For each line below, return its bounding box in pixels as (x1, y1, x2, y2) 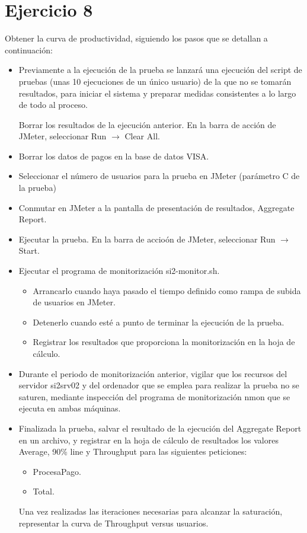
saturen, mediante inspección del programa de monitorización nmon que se (18, 390, 290, 403)
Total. (33, 485, 55, 497)
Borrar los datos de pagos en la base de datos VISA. (18, 149, 209, 162)
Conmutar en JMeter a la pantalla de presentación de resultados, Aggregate (18, 201, 295, 213)
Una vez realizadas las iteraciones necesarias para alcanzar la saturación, (18, 505, 283, 517)
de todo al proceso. (18, 98, 88, 111)
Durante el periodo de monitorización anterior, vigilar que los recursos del (18, 367, 287, 379)
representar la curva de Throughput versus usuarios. (18, 516, 209, 529)
